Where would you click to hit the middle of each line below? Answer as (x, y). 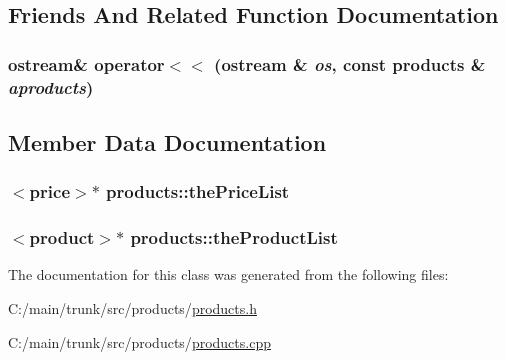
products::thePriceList (198, 191)
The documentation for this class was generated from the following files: (228, 274)
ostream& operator (86, 63)
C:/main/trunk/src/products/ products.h (132, 307)
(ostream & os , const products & (350, 63)
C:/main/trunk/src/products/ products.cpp (139, 341)
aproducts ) (51, 86)
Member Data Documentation (167, 141)
